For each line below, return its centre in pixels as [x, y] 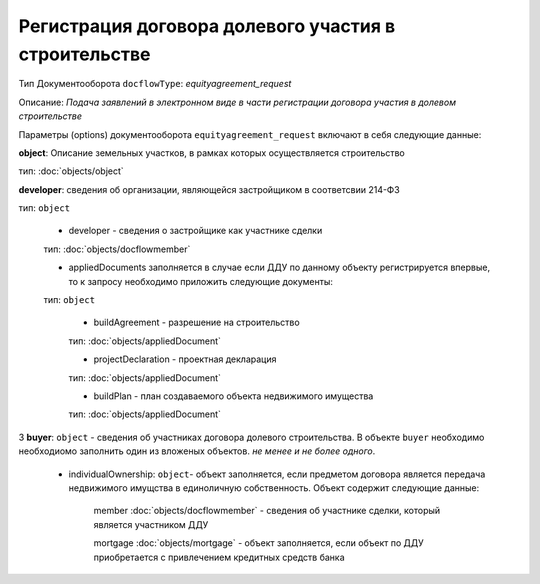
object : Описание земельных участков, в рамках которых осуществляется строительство [211, 152]
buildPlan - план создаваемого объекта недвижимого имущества [233, 396]
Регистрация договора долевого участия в [207, 26]
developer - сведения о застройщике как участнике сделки [195, 231]
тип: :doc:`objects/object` [71, 171]
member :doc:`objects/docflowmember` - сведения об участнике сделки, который [267, 511]
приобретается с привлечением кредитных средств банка [219, 557]
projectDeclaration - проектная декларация [185, 359]
